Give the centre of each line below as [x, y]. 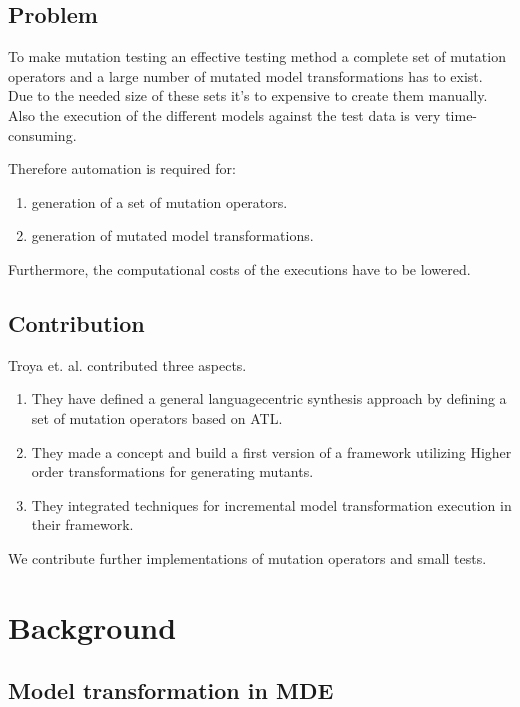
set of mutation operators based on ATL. [157, 417]
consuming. [42, 134]
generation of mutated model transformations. [172, 235]
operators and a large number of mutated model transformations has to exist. [245, 75]
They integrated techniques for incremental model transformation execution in [271, 504]
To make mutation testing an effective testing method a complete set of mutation [257, 56]
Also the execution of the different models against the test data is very [224, 114]
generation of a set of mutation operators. [159, 201]
